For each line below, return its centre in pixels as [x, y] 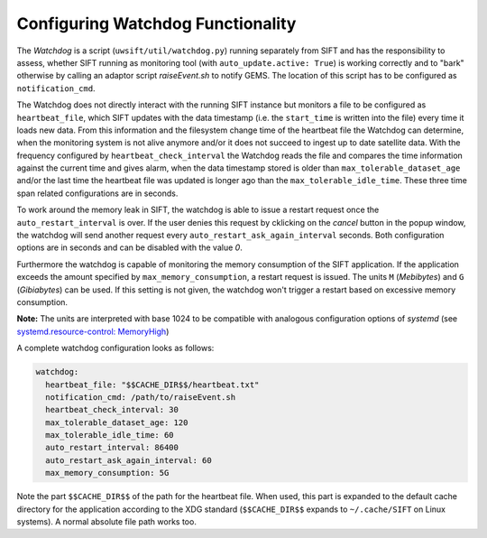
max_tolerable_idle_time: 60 [110, 435]
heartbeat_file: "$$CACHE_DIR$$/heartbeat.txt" [152, 385]
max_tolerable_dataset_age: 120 [117, 422]
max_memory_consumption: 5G [107, 473]
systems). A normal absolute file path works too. [107, 522]
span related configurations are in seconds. [97, 193]
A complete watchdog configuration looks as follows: [115, 348]
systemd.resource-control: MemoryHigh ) [93, 331]
